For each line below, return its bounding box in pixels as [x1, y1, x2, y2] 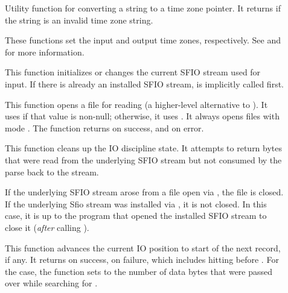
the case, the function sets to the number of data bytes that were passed [5, 265, 273, 277]
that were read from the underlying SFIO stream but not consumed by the [5, 153, 282, 166]
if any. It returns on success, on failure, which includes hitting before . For [5, 253, 279, 266]
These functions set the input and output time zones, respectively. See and [5, 34, 281, 46]
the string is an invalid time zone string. [5, 13, 153, 26]
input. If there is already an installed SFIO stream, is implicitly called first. [5, 77, 284, 90]
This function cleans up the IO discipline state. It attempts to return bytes [5, 142, 283, 154]
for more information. [5, 45, 85, 58]
